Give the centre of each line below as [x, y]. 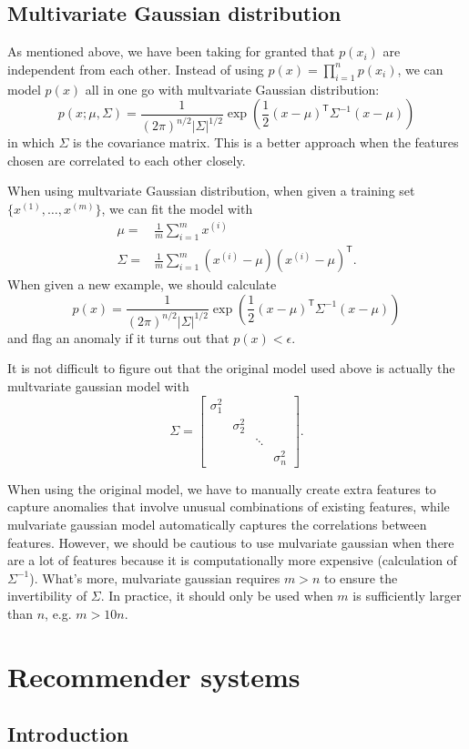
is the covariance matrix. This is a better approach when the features [265, 142]
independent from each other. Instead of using [136, 69]
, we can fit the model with [177, 208]
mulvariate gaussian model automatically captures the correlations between [217, 524]
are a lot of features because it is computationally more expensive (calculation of [232, 560]
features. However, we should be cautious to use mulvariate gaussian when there [231, 542]
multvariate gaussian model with [98, 386]
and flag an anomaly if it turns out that [118, 337]
